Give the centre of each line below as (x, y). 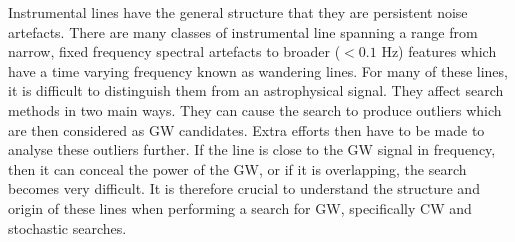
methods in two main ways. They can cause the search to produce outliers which (255, 109)
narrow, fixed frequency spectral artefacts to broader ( (174, 51)
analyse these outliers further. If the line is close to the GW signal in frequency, (252, 149)
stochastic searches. (67, 227)
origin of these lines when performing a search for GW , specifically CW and (240, 207)
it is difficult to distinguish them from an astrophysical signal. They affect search (256, 90)
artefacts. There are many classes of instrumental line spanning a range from (243, 31)
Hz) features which (439, 51)
